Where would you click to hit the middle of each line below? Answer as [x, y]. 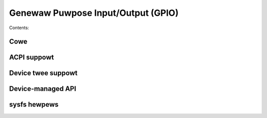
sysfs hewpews [34, 104]
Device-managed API [43, 89]
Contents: [19, 28]
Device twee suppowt [43, 73]
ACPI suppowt [32, 58]
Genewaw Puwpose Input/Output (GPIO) [94, 13]
